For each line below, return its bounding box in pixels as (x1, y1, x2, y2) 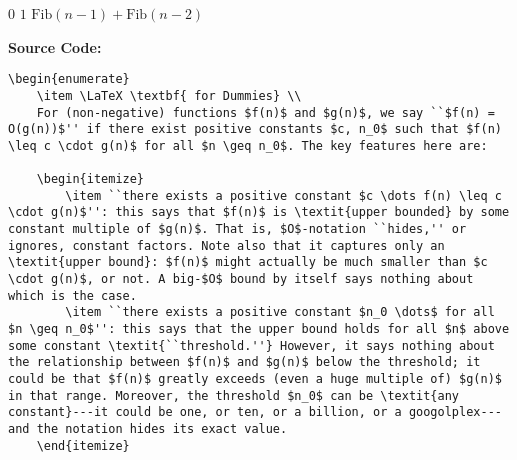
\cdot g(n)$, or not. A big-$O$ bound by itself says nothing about (8, 272, 474, 287)
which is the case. (8, 288, 137, 303)
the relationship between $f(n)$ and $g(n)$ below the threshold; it (8, 355, 481, 370)
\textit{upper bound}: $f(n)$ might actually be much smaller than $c (8, 255, 488, 270)
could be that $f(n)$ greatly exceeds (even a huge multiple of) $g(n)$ (8, 372, 502, 386)
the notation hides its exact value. (36, 421, 288, 436)
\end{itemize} (36, 438, 130, 453)
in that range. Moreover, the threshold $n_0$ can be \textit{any (8, 388, 460, 403)
